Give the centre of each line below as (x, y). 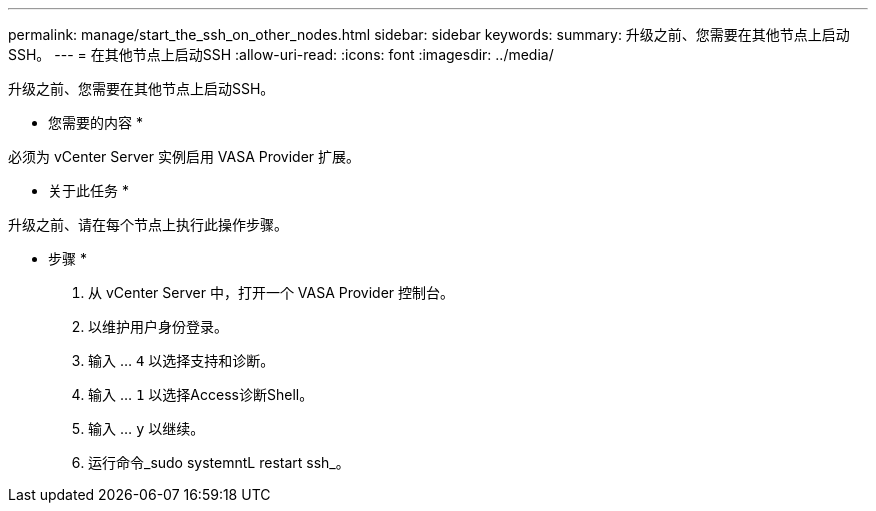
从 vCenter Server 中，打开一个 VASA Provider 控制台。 (271, 292)
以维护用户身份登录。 (158, 326)
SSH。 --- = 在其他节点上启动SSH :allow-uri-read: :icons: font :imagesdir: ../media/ (281, 54)
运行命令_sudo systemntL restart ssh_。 (219, 462)
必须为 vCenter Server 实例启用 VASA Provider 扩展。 (184, 156)
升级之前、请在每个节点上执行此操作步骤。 (148, 224)
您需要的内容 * (95, 122)
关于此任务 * (88, 190)
